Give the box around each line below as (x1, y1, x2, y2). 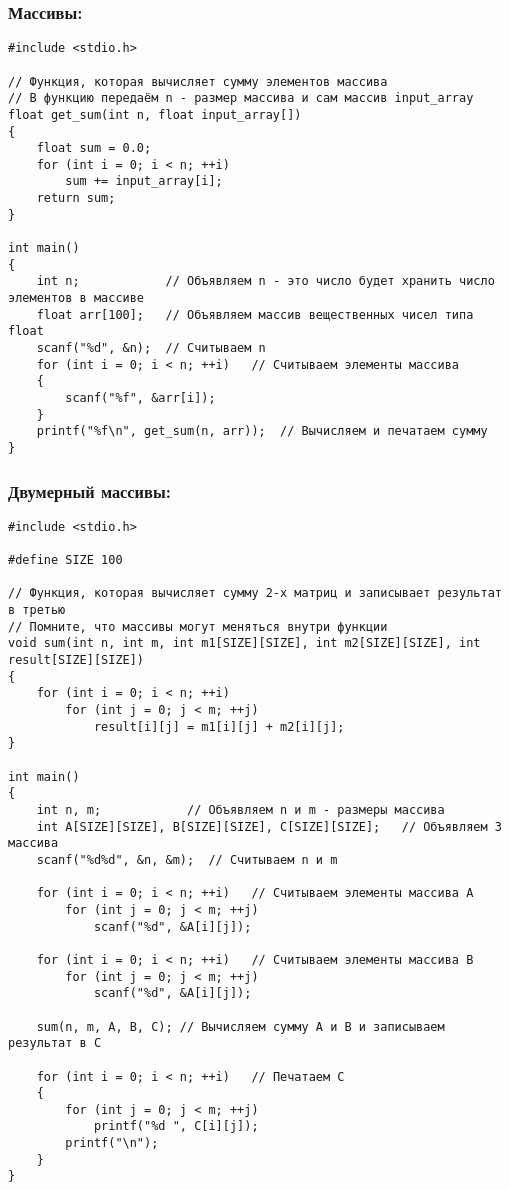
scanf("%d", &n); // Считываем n (36, 341, 266, 356)
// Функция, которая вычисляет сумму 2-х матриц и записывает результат (8, 586, 502, 601)
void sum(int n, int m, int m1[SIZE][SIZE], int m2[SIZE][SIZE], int (8, 636, 481, 651)
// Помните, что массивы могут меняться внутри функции (8, 619, 388, 634)
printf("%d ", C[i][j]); (93, 1119, 259, 1134)
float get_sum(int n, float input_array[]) (8, 107, 302, 122)
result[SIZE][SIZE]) (8, 653, 145, 668)
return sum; (36, 191, 116, 206)
